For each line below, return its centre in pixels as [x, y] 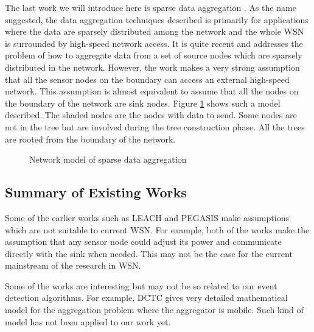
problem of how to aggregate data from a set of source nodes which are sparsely [154, 55]
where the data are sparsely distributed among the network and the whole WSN [155, 31]
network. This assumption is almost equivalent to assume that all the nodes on [152, 91]
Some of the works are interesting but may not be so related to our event [141, 285]
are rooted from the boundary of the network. [90, 139]
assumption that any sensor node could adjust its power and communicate [143, 242]
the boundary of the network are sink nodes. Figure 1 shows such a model [143, 103]
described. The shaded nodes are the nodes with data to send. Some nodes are [151, 115]
